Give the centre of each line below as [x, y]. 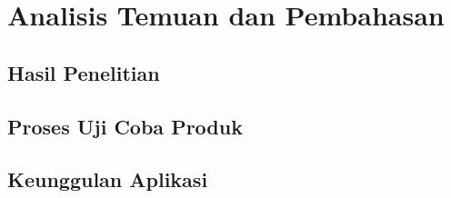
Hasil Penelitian [84, 72]
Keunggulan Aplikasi [108, 179]
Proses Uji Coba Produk [125, 126]
